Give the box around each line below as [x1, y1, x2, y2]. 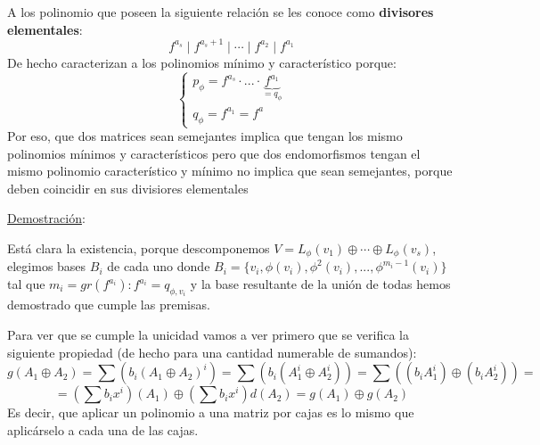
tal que [7, 275, 45, 293]
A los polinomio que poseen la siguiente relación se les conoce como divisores [7, 3, 434, 21]
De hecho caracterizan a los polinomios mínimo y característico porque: [7, 53, 397, 71]
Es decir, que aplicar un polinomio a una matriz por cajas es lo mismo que [7, 403, 414, 422]
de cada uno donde [107, 257, 210, 276]
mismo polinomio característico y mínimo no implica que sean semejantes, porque [7, 161, 453, 180]
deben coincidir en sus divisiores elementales [7, 178, 249, 197]
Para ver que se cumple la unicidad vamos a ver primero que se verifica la [7, 326, 409, 344]
